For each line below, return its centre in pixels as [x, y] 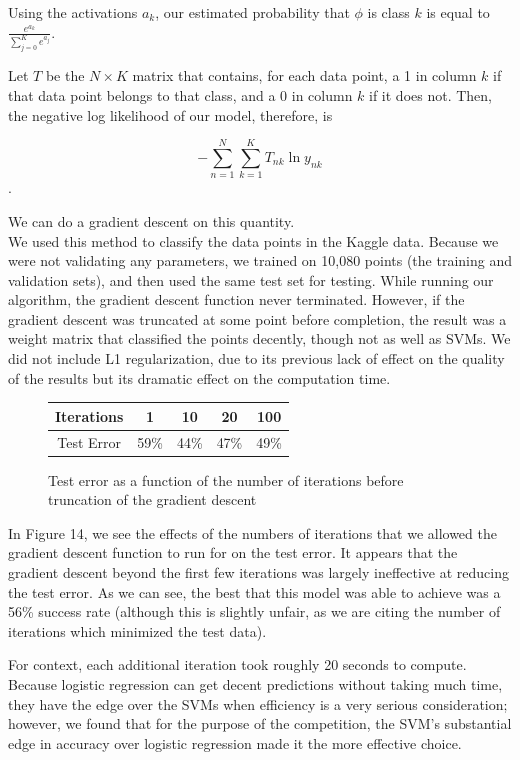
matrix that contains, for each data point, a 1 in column [304, 75]
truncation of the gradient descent [152, 499]
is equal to [458, 12]
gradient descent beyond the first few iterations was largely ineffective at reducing [258, 572]
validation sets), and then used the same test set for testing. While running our [251, 279]
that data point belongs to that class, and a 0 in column [180, 95]
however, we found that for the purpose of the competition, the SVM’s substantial [260, 723]
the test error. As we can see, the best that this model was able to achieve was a [254, 591]
